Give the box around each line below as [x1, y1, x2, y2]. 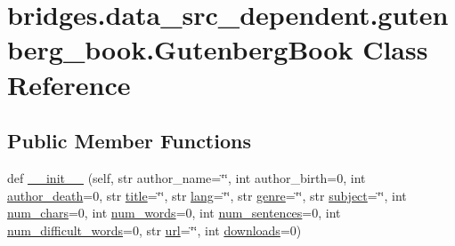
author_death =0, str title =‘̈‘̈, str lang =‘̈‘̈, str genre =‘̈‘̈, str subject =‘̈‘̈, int [7, 186, 407, 204]
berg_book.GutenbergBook [7, 31, 353, 67]
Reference [7, 66, 131, 102]
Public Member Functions [7, 127, 251, 155]
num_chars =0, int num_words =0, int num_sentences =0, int [7, 203, 341, 222]
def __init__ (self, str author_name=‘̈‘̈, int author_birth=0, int [7, 168, 366, 186]
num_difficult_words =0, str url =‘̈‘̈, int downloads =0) [7, 220, 302, 239]
